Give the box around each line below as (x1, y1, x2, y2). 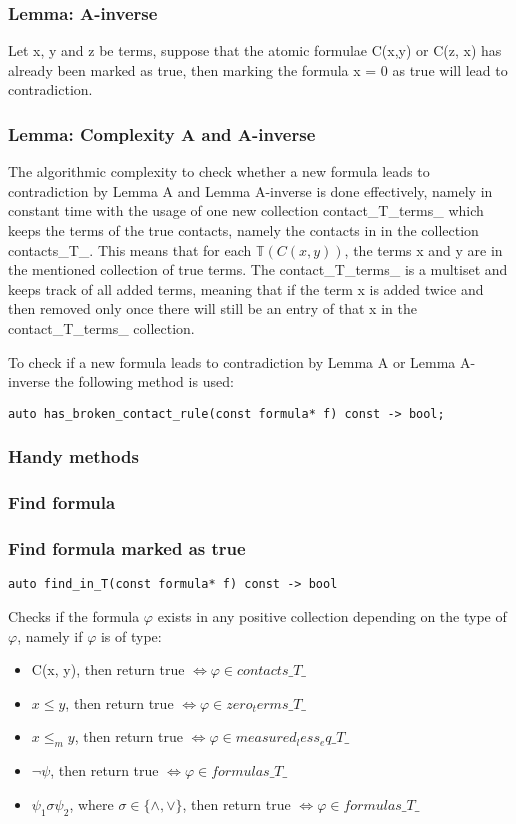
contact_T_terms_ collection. (8, 317, 195, 338)
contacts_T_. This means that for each (8, 239, 252, 260)
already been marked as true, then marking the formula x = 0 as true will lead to (8, 59, 508, 80)
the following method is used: (54, 371, 234, 392)
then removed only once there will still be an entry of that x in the (8, 298, 417, 319)
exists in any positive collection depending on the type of (157, 605, 507, 626)
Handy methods (8, 444, 139, 469)
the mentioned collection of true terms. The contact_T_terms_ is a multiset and (8, 259, 508, 280)
